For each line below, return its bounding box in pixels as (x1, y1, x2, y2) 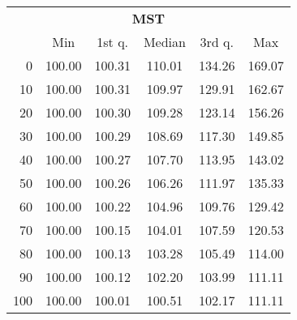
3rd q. (200, 32, 234, 51)
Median (143, 32, 186, 51)
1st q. (97, 32, 129, 51)
